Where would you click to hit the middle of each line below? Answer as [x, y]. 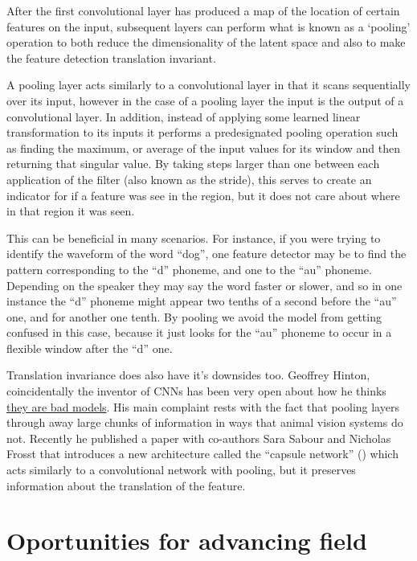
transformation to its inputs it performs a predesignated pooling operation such [202, 132]
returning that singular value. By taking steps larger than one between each [193, 164]
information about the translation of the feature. [126, 485]
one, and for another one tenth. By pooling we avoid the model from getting [194, 316]
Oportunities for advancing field [187, 541]
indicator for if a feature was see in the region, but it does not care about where [203, 195]
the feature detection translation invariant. [111, 57]
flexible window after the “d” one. [90, 348]
